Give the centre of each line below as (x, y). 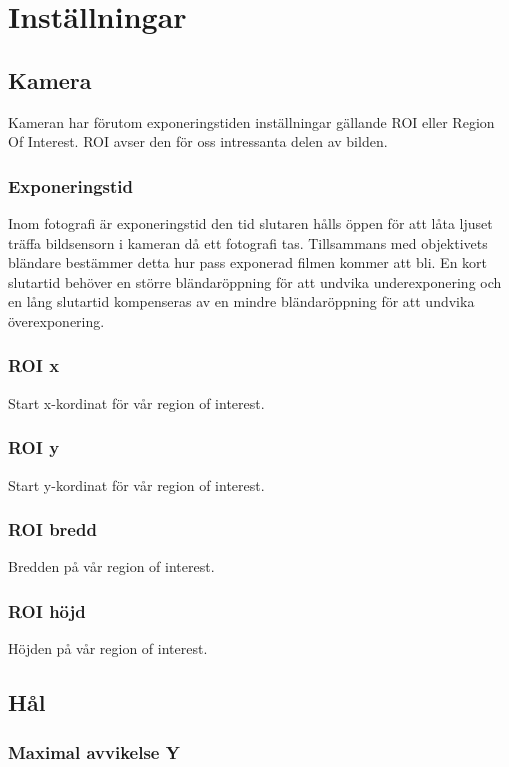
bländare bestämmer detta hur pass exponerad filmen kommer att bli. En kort (248, 262)
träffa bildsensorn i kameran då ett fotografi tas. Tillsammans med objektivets (248, 242)
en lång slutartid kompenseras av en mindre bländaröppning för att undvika (241, 301)
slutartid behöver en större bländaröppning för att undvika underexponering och (255, 281)
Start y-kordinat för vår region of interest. (136, 484)
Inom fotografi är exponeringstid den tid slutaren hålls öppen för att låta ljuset (250, 222)
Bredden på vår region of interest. (111, 566)
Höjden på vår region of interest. (108, 648)
